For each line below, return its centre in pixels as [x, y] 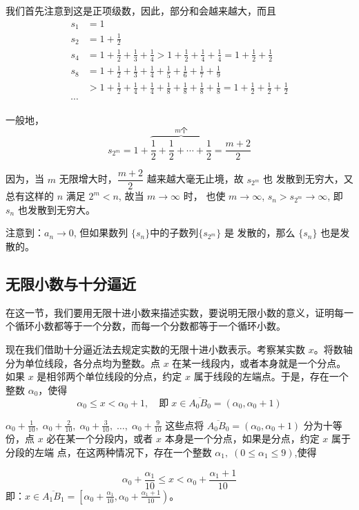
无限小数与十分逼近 [71, 284]
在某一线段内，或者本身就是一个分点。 [259, 362]
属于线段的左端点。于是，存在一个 [271, 376]
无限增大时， [88, 179]
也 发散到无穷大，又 [308, 179]
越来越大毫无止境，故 [195, 179]
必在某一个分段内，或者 [100, 438]
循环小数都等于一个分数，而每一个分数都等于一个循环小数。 [150, 326]
